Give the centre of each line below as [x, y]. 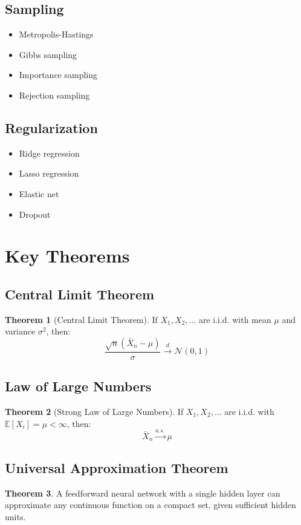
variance [20, 331]
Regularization [51, 127]
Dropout [35, 214]
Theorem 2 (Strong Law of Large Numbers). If [94, 411]
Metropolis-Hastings [56, 34]
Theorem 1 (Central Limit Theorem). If [81, 319]
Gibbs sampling [48, 54]
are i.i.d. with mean [235, 319]
